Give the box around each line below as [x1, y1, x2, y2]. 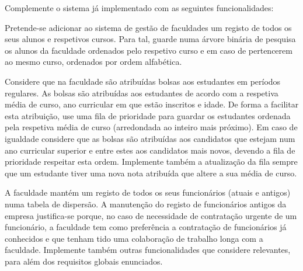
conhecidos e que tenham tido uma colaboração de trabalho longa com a [5, 232, 263, 244]
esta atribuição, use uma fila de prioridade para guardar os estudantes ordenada [5, 109, 291, 121]
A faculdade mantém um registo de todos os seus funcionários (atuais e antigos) [5, 186, 291, 199]
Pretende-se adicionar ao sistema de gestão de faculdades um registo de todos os [5, 21, 292, 33]
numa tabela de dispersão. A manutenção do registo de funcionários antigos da [5, 197, 287, 210]
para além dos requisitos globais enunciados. [5, 255, 163, 267]
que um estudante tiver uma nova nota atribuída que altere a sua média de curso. [5, 166, 297, 179]
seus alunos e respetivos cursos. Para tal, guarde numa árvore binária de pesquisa [5, 33, 296, 45]
